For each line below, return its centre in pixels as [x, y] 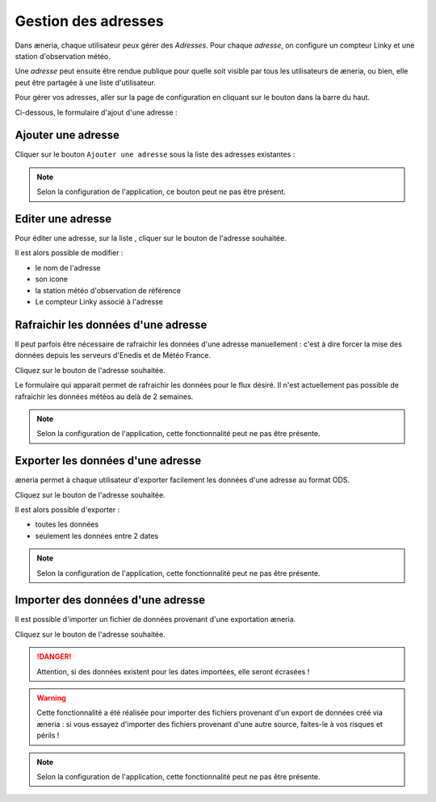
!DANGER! [54, 657]
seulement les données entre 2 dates [97, 535]
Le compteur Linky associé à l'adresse [99, 302]
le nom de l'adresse [68, 267]
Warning [51, 698]
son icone [52, 279]
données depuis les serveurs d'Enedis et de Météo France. [113, 355]
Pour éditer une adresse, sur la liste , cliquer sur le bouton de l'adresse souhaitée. [151, 238]
